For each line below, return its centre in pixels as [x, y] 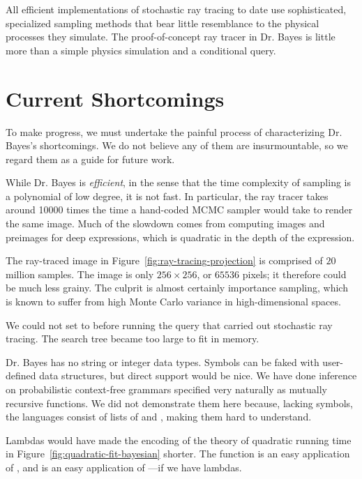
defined [21, 375]
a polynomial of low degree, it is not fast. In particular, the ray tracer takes [167, 196]
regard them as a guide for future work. [90, 159]
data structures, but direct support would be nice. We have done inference [198, 375]
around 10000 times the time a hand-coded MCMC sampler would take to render [179, 210]
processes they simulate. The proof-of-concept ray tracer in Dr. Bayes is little [171, 37]
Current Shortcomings [115, 98]
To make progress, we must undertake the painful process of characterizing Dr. [174, 131]
